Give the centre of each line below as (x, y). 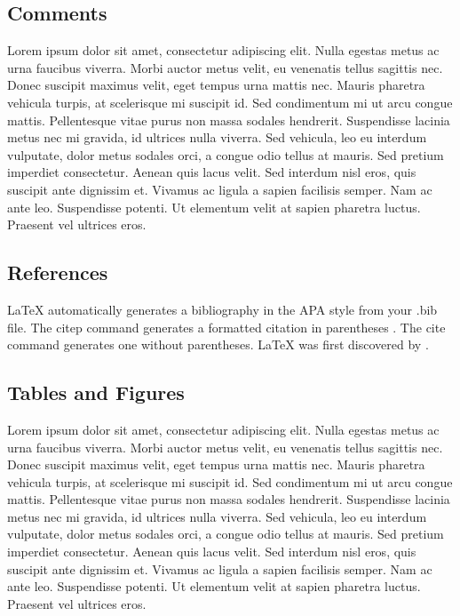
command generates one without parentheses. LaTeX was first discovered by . (218, 344)
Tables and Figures (96, 392)
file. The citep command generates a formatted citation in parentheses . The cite (226, 327)
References (58, 272)
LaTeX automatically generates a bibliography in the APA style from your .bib (222, 309)
